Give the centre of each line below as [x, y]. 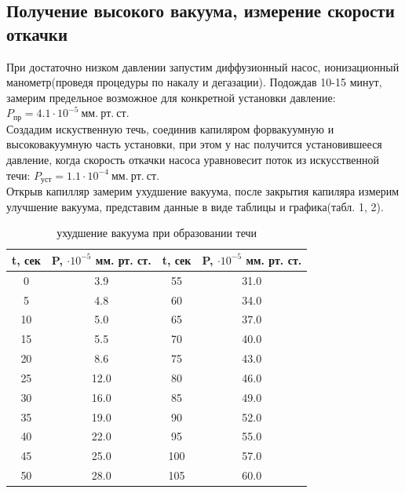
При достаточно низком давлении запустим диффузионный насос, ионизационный [203, 66]
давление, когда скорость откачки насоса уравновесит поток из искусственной [193, 160]
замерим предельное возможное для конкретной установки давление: [171, 97]
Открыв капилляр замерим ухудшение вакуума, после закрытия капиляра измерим [203, 191]
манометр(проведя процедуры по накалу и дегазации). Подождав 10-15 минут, [194, 82]
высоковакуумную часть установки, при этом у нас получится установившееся [194, 144]
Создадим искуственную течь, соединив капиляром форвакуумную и [170, 128]
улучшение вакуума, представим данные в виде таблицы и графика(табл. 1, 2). [195, 206]
